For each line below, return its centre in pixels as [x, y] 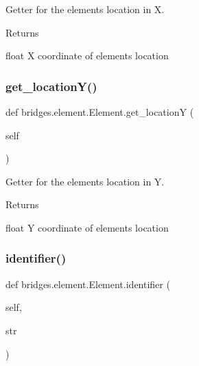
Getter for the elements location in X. [85, 9]
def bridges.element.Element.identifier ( [88, 284]
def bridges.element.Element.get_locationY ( [100, 112]
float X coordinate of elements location [87, 55]
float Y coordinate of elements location [87, 227]
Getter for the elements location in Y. [85, 181]
